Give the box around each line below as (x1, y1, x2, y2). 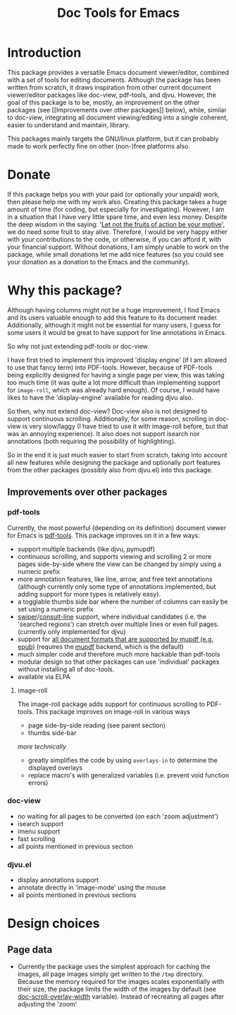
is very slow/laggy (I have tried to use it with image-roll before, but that (22, 422, 229, 430)
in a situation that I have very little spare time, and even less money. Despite (7, 212, 228, 221)
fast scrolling (17, 834, 56, 843)
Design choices (7, 915, 100, 932)
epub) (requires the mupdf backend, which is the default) (17, 642, 185, 651)
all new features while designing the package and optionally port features (7, 458, 221, 467)
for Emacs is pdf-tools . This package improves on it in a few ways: (7, 531, 201, 539)
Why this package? (7, 283, 123, 298)
